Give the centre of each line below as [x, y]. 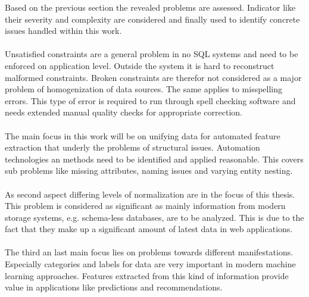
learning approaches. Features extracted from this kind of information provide [147, 275]
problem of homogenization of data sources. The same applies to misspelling [144, 89]
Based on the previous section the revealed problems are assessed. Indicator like [150, 7]
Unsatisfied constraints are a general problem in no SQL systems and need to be [152, 54]
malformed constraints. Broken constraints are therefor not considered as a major [153, 77]
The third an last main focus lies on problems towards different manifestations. [149, 252]
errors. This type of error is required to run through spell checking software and [150, 100]
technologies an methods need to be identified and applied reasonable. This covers [154, 159]
